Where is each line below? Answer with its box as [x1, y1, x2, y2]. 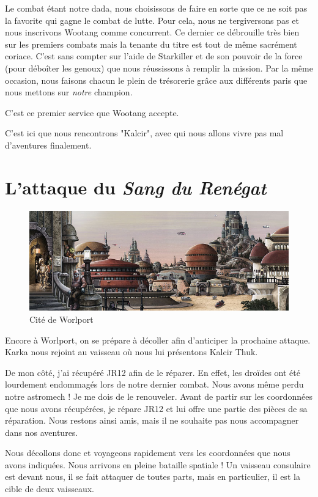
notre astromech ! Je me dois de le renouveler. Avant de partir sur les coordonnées [5, 389, 312, 402]
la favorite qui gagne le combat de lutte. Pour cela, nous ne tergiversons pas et [5, 13, 299, 26]
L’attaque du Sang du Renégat [5, 174, 267, 200]
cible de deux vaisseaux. [5, 482, 94, 495]
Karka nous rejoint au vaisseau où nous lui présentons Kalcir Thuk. [5, 345, 258, 358]
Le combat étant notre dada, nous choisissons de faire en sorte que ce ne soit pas [5, 2, 308, 14]
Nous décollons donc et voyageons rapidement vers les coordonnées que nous [5, 446, 290, 459]
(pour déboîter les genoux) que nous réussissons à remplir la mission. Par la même [5, 61, 313, 74]
